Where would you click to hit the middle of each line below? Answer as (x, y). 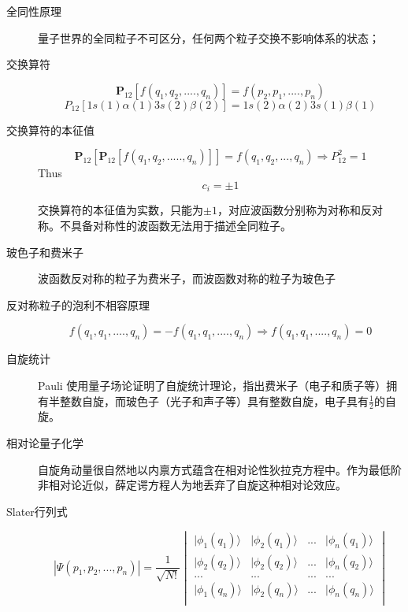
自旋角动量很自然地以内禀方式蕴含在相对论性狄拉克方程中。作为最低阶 (220, 469)
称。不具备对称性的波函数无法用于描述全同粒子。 (165, 226)
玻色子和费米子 (45, 252)
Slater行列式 (37, 511)
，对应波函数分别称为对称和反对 (300, 210)
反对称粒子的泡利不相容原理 (78, 304)
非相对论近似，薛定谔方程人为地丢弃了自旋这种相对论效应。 (192, 485)
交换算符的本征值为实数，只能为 (121, 210)
